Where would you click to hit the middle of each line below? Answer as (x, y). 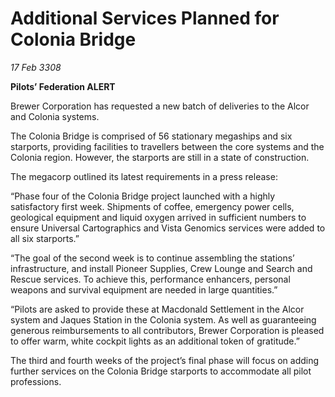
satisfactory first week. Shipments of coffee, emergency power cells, (152, 206)
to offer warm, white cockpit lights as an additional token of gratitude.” (155, 341)
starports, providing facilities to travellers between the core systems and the (167, 146)
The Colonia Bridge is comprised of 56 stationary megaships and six (151, 136)
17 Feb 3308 (36, 67)
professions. (36, 381)
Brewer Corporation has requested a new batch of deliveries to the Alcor (160, 106)
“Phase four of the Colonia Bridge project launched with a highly (143, 196)
